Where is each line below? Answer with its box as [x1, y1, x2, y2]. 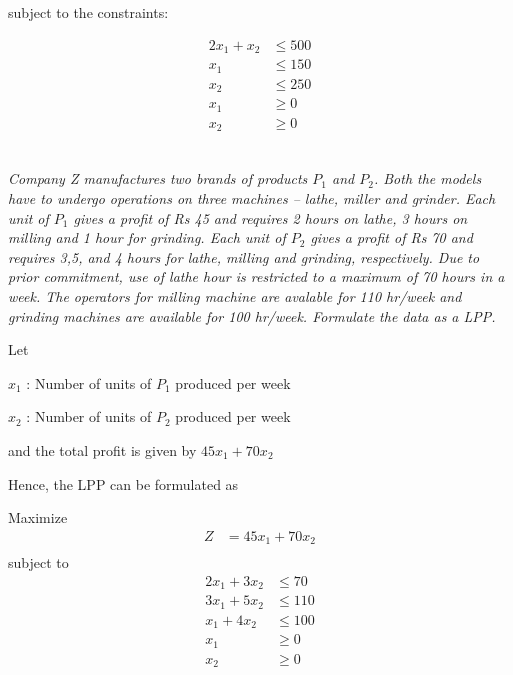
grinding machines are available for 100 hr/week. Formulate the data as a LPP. [8, 305, 496, 326]
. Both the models [373, 168, 482, 189]
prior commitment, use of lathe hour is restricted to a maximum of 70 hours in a [8, 266, 505, 287]
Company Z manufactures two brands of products [8, 168, 308, 189]
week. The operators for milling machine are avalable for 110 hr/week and [8, 286, 462, 306]
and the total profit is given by [8, 439, 197, 460]
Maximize [8, 507, 68, 528]
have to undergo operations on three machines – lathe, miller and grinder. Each [8, 188, 496, 209]
